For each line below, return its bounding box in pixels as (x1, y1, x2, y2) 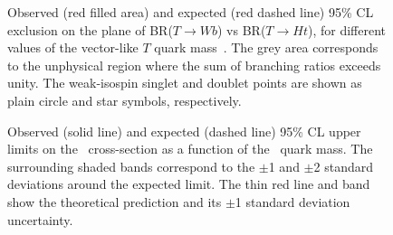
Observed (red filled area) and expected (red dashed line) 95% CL (7, 3, 374, 21)
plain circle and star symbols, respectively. (7, 90, 242, 109)
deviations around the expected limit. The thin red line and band (7, 174, 370, 193)
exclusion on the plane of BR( (7, 20, 173, 39)
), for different (307, 20, 387, 39)
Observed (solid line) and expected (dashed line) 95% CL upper (7, 121, 361, 140)
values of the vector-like (7, 38, 139, 57)
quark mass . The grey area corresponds (154, 38, 379, 57)
